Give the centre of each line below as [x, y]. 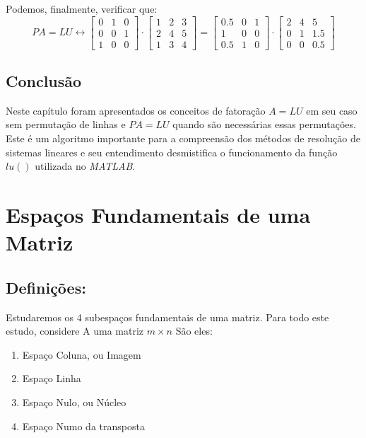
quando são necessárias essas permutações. [264, 124]
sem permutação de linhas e [66, 124]
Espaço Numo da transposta [83, 426]
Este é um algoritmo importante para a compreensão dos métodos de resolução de [183, 138]
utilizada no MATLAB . [85, 166]
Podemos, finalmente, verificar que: [82, 8]
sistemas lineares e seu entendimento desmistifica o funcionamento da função [172, 152]
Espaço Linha [52, 378]
